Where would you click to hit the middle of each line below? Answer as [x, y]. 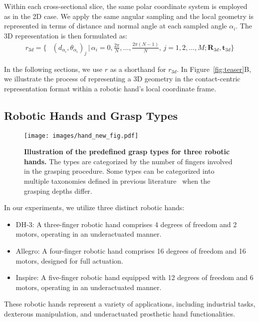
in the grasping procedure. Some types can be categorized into [119, 171]
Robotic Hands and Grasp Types [91, 115]
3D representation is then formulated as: [66, 35]
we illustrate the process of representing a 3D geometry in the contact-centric [122, 79]
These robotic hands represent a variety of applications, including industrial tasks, [130, 304]
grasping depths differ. [58, 190]
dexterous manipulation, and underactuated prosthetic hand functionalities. [120, 313]
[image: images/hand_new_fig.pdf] [81, 136]
